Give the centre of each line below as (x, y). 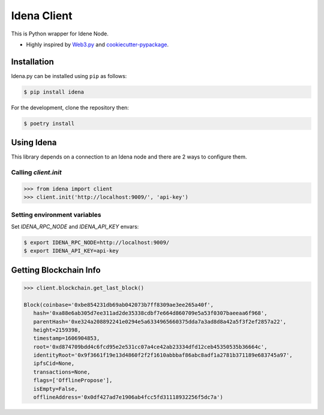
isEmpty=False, (55, 389)
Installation (32, 62)
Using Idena (34, 143)
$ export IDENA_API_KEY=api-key (71, 251)
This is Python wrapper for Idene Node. (60, 34)
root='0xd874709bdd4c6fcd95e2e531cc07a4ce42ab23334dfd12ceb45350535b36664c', (150, 347)
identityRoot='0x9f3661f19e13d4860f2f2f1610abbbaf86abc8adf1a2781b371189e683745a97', (163, 355)
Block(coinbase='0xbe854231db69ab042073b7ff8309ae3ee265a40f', (119, 304)
